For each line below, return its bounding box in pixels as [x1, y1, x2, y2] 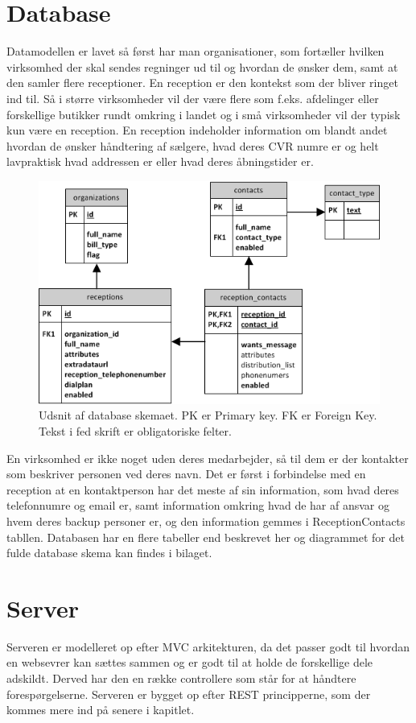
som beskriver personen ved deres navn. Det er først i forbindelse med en [6, 465, 366, 482]
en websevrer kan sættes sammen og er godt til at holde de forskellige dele [6, 654, 373, 671]
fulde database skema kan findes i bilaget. [6, 544, 212, 561]
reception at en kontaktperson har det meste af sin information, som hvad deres [6, 481, 399, 498]
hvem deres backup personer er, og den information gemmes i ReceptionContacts [6, 512, 406, 529]
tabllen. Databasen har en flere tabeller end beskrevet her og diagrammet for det [6, 528, 405, 545]
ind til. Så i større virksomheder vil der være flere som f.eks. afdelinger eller [6, 89, 379, 106]
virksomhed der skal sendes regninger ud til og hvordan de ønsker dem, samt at [6, 58, 398, 75]
